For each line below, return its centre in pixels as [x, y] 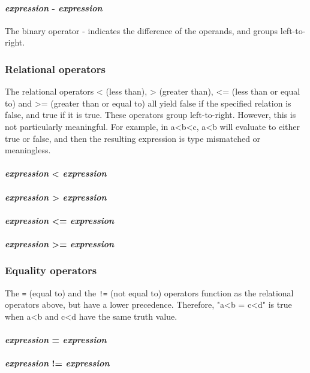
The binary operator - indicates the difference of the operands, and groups [142, 30]
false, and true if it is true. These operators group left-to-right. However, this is [151, 115]
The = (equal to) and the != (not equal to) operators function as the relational [149, 292]
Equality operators [51, 270]
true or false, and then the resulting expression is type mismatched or [133, 138]
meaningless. [28, 150]
